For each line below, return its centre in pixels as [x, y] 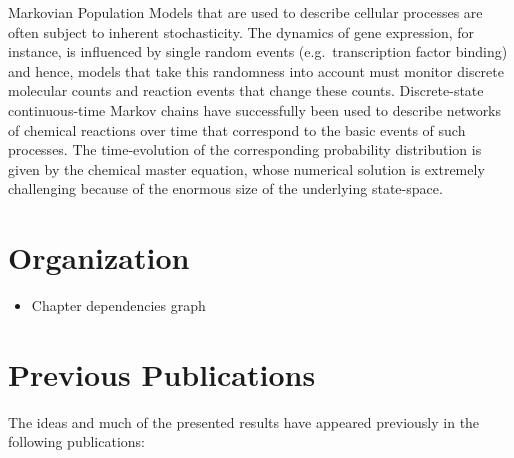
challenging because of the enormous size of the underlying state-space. [225, 188]
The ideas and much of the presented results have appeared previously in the [244, 421]
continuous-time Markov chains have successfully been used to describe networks [255, 109]
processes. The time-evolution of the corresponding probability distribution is [245, 149]
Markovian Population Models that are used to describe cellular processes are [245, 12]
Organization [99, 257]
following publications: [77, 441]
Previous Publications [162, 373]
